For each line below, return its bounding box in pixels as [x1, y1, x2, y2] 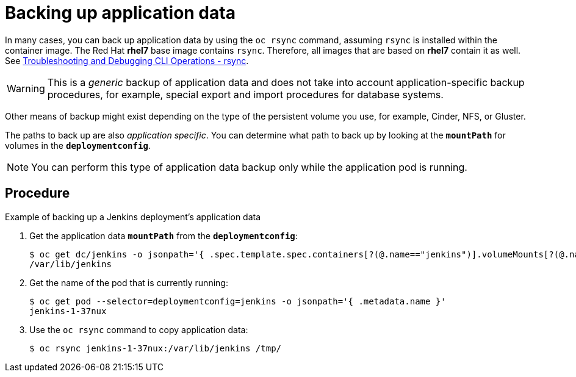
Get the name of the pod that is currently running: [29, 277, 228, 288]
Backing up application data [5, 2, 236, 23]
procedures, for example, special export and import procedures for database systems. [47, 88, 444, 101]
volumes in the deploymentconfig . [5, 140, 151, 151]
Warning [7, 82, 45, 95]
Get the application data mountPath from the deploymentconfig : [29, 230, 298, 241]
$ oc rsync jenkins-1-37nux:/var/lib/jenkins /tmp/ [29, 343, 282, 353]
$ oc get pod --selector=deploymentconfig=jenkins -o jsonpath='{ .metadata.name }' [29, 296, 446, 306]
